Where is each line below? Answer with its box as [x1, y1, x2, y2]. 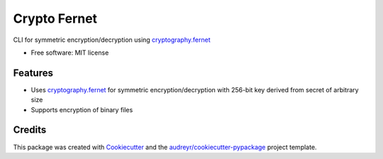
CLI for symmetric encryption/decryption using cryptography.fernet [13, 35, 211, 44]
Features [13, 67, 53, 79]
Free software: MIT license [30, 48, 109, 57]
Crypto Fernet [13, 11, 98, 26]
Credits [13, 124, 47, 136]
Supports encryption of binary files [30, 105, 133, 114]
